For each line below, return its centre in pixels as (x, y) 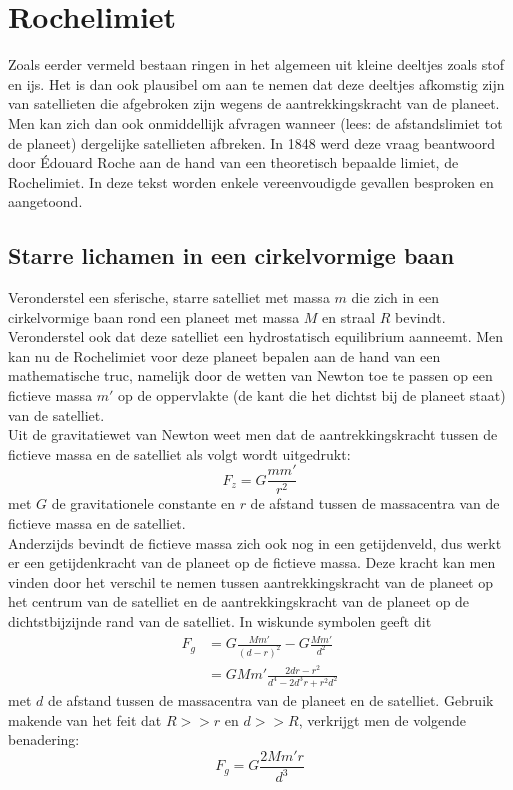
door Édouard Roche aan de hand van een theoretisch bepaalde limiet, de (233, 162)
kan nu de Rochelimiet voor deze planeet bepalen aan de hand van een (224, 355)
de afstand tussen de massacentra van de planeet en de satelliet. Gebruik (270, 700)
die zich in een (395, 297)
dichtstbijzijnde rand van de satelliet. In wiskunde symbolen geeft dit (220, 621)
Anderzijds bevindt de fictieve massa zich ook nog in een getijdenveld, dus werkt (255, 542)
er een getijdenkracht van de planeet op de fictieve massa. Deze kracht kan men (252, 562)
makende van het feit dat (85, 719)
